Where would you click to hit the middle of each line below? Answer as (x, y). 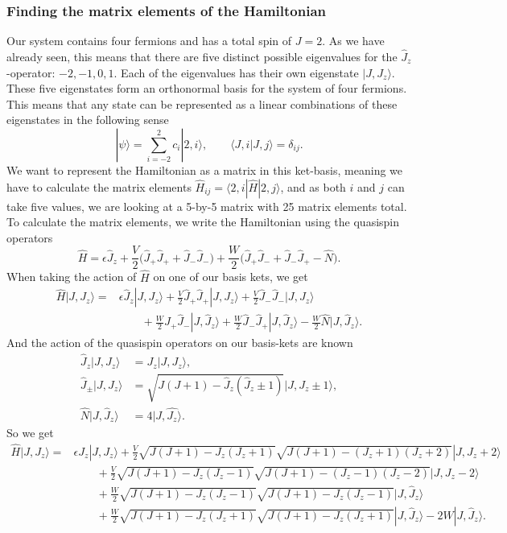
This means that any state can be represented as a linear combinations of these (202, 103)
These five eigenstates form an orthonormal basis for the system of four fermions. (207, 88)
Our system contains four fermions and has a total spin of (149, 41)
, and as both (313, 186)
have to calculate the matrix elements (99, 186)
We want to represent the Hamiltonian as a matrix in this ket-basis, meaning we (205, 170)
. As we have (353, 41)
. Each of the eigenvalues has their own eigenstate (236, 72)
